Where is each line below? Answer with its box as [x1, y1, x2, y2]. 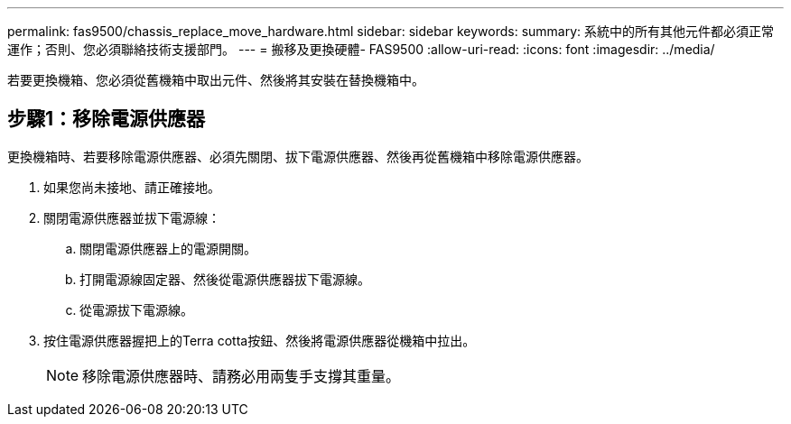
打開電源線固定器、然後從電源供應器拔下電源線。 [79, 271, 370, 287]
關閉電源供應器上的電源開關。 [79, 240, 256, 256]
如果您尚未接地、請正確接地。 [43, 179, 220, 195]
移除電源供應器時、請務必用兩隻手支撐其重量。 [82, 366, 401, 385]
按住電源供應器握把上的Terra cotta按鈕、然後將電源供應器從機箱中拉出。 [43, 332, 476, 348]
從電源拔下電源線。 [79, 301, 193, 318]
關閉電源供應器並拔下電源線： [43, 209, 220, 226]
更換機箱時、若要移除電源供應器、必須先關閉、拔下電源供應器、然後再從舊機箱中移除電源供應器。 [7, 148, 589, 164]
